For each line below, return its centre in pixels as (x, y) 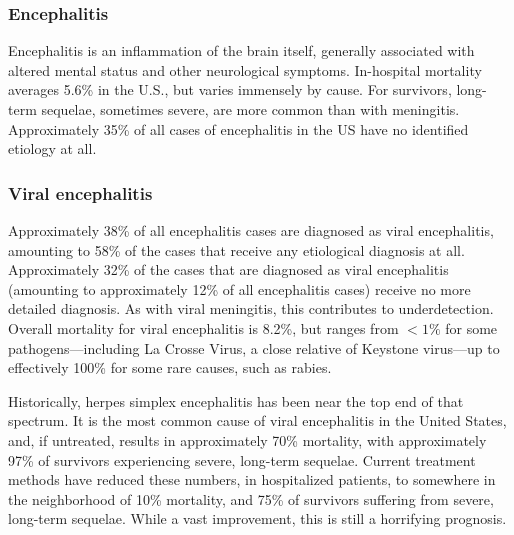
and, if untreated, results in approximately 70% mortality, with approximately (247, 439)
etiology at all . (52, 148)
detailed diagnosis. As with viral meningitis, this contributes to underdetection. (251, 308)
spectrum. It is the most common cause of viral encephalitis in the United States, (257, 420)
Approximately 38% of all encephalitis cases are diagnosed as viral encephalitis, (251, 230)
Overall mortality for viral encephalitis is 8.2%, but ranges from (203, 327)
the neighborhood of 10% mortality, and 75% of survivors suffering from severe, (251, 498)
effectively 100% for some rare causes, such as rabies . (170, 367)
